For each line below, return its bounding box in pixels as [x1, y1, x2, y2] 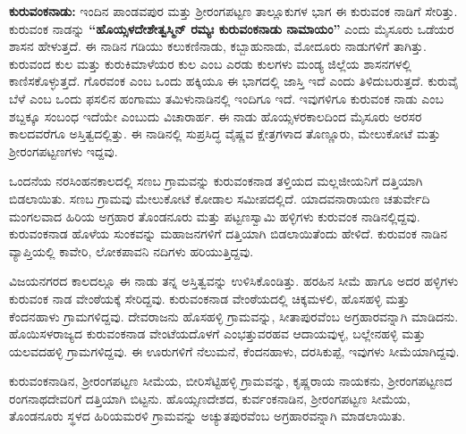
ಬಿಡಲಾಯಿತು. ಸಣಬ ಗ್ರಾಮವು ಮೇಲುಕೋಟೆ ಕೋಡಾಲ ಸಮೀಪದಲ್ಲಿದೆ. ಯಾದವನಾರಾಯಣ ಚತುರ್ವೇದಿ [9, 188, 430, 207]
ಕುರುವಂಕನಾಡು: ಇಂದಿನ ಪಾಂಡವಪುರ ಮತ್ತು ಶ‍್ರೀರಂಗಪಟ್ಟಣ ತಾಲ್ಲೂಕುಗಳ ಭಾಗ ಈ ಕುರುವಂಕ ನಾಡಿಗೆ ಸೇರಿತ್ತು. [9, 2, 458, 20]
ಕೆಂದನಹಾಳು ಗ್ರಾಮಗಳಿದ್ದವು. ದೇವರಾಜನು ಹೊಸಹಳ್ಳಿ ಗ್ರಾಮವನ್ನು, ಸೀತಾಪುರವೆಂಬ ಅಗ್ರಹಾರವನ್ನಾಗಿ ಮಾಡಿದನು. [9, 306, 459, 325]
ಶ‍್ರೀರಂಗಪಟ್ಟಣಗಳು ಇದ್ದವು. [9, 141, 118, 160]
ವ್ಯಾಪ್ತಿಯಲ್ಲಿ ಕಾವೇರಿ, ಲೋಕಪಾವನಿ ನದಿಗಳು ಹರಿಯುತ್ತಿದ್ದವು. [9, 241, 254, 260]
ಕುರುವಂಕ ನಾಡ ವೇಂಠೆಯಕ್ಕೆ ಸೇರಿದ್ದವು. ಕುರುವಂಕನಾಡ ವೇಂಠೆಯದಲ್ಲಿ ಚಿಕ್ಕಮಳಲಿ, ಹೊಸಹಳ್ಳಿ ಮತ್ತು [9, 288, 410, 307]
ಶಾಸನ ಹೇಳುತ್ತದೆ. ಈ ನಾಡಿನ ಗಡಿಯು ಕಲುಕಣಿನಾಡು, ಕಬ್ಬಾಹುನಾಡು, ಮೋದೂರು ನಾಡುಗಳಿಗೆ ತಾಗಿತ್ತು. [9, 37, 427, 55]
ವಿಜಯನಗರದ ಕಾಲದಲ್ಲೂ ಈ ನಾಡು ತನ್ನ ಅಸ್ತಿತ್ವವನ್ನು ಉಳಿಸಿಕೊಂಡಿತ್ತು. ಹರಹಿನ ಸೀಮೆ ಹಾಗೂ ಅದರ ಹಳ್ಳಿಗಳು [9, 271, 459, 290]
